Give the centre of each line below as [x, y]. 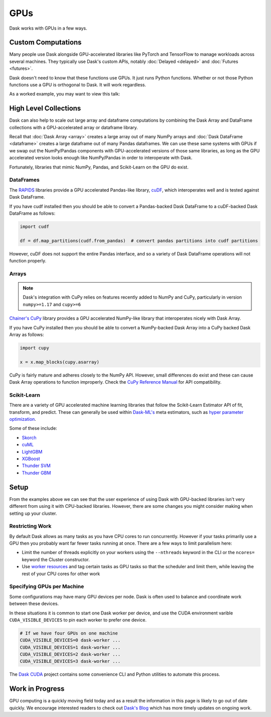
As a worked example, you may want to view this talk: [65, 94]
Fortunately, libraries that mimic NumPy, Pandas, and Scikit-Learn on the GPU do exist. [99, 167]
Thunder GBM [36, 473]
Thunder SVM [36, 466]
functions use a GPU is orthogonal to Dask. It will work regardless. [78, 85]
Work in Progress [37, 689]
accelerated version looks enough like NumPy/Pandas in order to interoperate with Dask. [101, 158]
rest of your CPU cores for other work [61, 574]
